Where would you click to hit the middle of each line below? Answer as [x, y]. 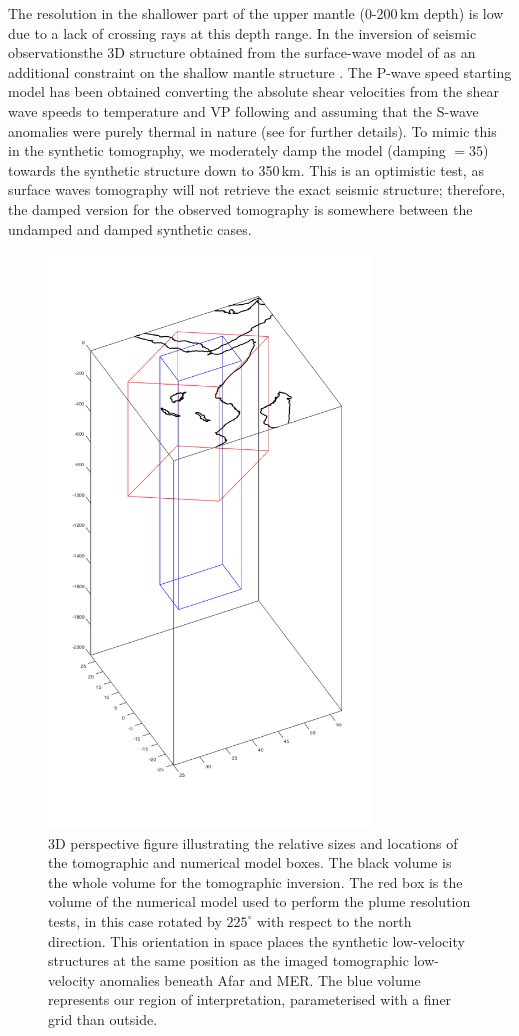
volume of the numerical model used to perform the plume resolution [259, 901]
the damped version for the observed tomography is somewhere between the [240, 208]
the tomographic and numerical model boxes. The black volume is [250, 862]
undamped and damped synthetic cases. [130, 228]
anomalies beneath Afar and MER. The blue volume [260, 979]
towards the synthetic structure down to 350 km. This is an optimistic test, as [246, 169]
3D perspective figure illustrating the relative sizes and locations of [253, 842]
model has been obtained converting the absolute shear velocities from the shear [253, 91]
